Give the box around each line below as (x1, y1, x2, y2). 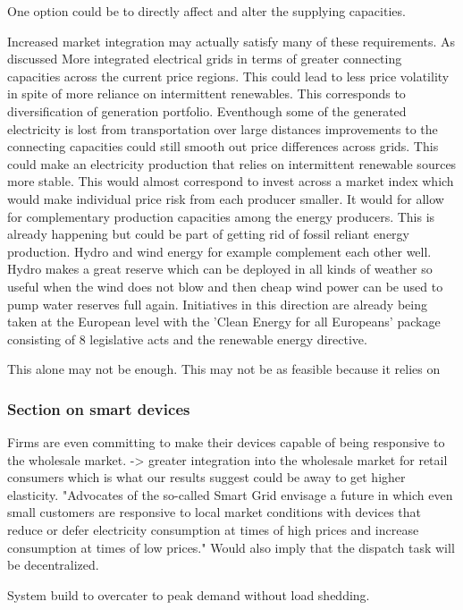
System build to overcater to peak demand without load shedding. (7, 585, 370, 604)
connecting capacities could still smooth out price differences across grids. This (7, 137, 439, 156)
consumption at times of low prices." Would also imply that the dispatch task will (7, 538, 455, 556)
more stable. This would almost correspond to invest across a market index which (7, 172, 454, 191)
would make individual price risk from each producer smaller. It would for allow (7, 189, 444, 208)
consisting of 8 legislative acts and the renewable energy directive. (7, 329, 367, 348)
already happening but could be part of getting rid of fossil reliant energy (7, 225, 409, 243)
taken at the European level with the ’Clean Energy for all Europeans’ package (7, 312, 441, 331)
